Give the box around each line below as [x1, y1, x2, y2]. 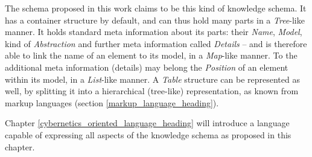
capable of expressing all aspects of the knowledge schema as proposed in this [5, 128, 291, 141]
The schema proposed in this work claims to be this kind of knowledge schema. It [5, 2, 307, 14]
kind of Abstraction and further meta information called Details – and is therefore [5, 37, 307, 50]
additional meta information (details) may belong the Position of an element [5, 60, 288, 73]
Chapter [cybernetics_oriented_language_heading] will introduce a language [5, 117, 290, 129]
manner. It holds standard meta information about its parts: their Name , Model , [5, 25, 302, 38]
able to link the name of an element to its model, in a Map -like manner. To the [5, 49, 298, 62]
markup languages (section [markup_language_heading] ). [5, 96, 219, 109]
